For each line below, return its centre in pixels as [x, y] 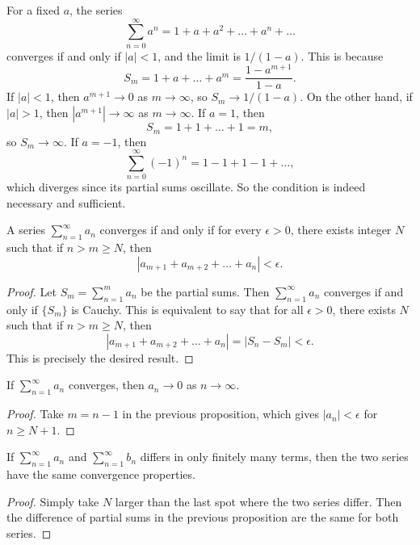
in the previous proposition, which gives [220, 414]
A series [26, 230]
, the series [96, 10]
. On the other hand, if [356, 96]
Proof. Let [31, 291]
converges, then [106, 385]
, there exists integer [341, 230]
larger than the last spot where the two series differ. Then [258, 501]
